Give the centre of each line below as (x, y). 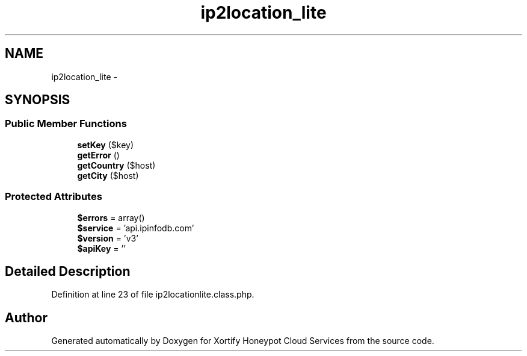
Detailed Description (68, 271)
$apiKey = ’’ (101, 248)
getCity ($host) (108, 175)
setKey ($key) (106, 145)
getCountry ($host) (116, 165)
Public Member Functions (66, 124)
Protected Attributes (54, 197)
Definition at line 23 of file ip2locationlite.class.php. (153, 295)
